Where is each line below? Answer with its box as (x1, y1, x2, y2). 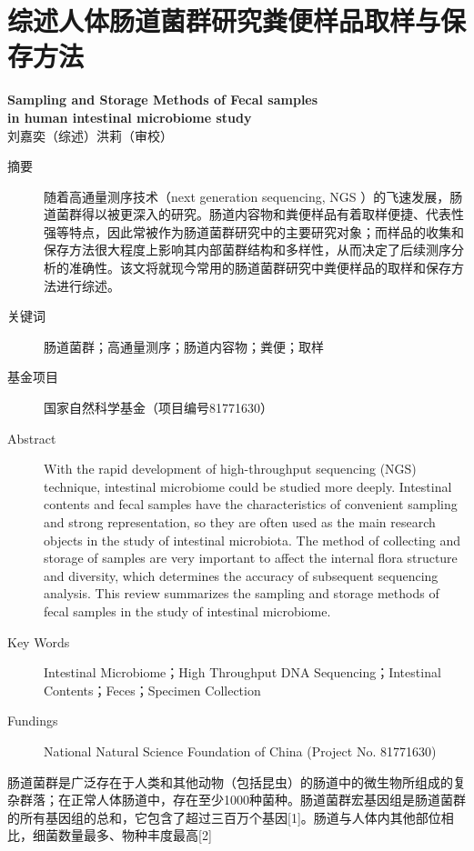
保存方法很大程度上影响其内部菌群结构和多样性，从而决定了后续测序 (44, 240, 451, 259)
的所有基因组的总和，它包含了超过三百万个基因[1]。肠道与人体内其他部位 (7, 807, 441, 826)
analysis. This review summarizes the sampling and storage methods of (44, 584, 439, 603)
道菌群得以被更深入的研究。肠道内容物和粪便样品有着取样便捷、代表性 (44, 205, 464, 224)
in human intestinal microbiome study (7, 107, 252, 126)
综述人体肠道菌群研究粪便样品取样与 (7, 2, 441, 39)
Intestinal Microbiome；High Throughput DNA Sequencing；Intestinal (44, 663, 441, 682)
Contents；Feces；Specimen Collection (44, 680, 261, 699)
